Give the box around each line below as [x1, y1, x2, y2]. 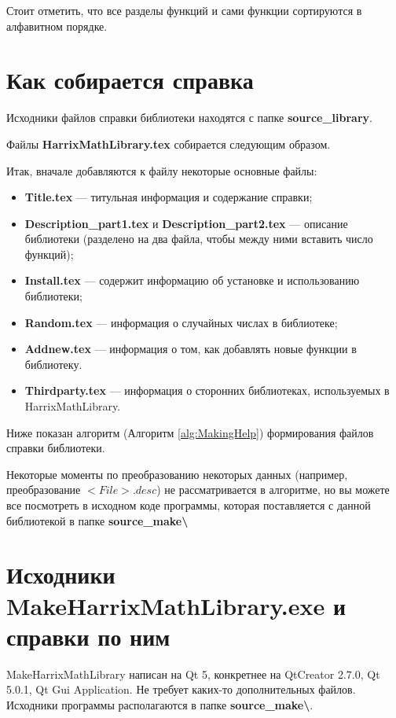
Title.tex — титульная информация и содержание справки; [24, 189, 313, 205]
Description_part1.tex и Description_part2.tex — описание [24, 215, 348, 231]
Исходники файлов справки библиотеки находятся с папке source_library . [6, 109, 372, 126]
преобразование [6, 481, 81, 498]
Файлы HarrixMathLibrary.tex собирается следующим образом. [6, 135, 331, 152]
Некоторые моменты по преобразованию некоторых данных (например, [6, 466, 348, 482]
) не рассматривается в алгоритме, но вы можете [156, 481, 390, 498]
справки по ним [6, 620, 170, 652]
